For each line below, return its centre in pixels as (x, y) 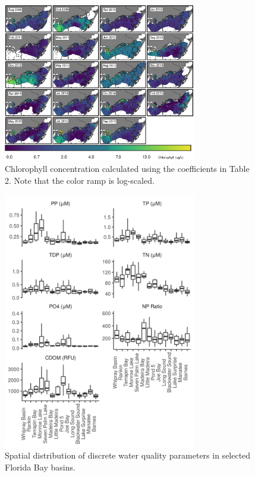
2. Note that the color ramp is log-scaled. (80, 180)
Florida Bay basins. (40, 467)
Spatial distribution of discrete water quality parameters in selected (128, 455)
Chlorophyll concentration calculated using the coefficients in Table (127, 169)
